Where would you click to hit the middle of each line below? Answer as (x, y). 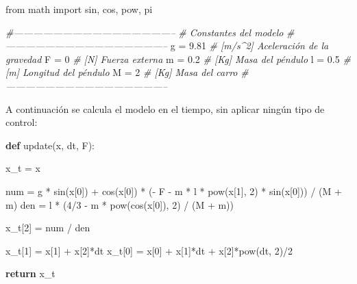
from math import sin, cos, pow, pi (79, 9)
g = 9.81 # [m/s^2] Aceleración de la (249, 46)
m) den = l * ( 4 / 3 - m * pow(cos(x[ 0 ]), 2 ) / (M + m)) (120, 204)
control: (22, 122)
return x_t (30, 273)
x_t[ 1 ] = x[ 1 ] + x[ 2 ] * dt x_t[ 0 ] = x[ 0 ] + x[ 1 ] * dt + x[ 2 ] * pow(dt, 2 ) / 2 (149, 250)
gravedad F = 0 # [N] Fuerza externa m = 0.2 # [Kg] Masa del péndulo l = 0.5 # (178, 59)
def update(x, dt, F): (50, 145)
